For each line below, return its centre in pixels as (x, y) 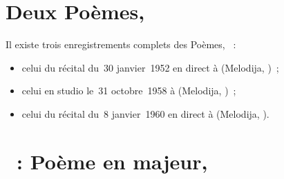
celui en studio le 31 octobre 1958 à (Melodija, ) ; (129, 91)
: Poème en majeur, (112, 161)
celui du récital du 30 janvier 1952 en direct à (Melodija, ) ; (150, 67)
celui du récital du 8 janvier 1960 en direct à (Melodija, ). (145, 113)
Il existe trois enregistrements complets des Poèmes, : (121, 44)
